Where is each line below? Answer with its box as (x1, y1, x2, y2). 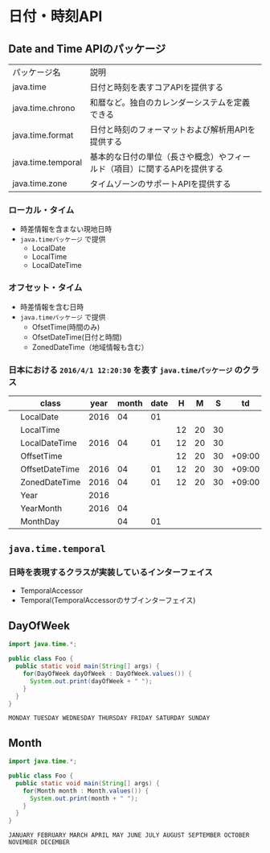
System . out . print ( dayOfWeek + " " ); (29, 677, 153, 685)
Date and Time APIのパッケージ (8, 42, 166, 56)
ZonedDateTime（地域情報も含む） (31, 342, 149, 352)
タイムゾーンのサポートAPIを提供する (89, 179, 231, 189)
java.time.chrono (12, 102, 76, 113)
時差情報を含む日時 (19, 302, 84, 311)
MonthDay (20, 516, 60, 527)
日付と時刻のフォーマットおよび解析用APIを (89, 124, 256, 135)
